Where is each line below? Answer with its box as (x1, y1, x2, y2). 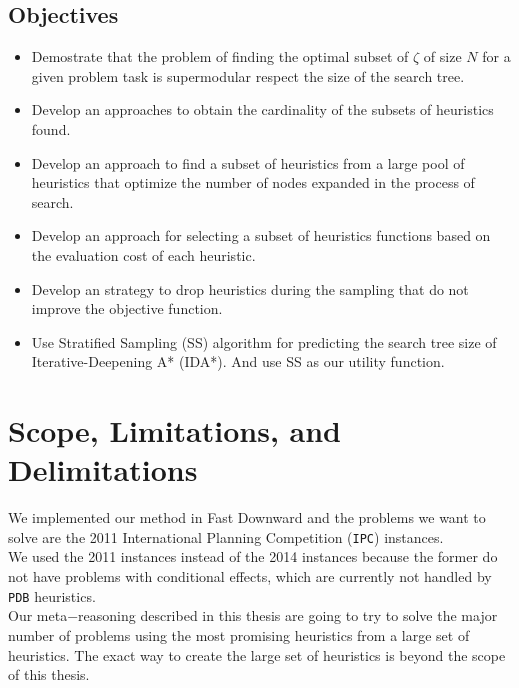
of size (423, 46, 462, 67)
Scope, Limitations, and (8, 410, 341, 451)
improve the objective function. (31, 298, 223, 319)
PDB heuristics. (8, 585, 96, 606)
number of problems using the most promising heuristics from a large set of (8, 624, 470, 645)
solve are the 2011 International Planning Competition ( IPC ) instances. (8, 526, 444, 547)
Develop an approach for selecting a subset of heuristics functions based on (31, 225, 491, 246)
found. (31, 118, 71, 139)
